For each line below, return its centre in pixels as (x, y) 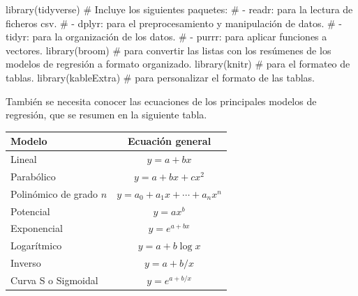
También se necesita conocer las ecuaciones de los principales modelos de (161, 101)
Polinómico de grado (54, 193)
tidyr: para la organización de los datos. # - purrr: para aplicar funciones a (166, 37)
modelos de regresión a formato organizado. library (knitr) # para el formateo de (178, 64)
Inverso (26, 263)
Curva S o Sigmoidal (54, 280)
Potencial (30, 211)
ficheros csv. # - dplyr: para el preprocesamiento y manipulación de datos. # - (174, 23)
